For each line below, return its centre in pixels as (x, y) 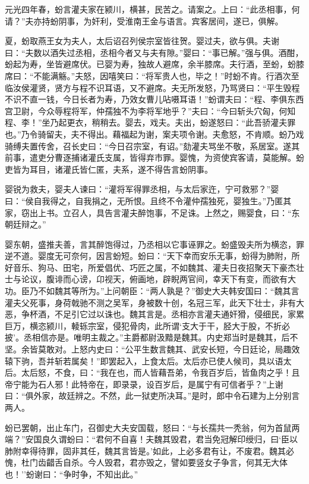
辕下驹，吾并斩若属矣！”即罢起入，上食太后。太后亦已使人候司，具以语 (144, 360)
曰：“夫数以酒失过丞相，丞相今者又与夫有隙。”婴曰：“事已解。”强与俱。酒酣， (154, 52)
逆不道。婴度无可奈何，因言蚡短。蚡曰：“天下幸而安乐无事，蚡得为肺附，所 (152, 256)
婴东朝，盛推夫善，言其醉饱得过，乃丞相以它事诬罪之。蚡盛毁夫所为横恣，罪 (154, 244)
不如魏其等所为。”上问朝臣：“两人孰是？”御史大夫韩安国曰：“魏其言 (168, 291)
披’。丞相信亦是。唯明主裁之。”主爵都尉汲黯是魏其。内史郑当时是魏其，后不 (152, 337)
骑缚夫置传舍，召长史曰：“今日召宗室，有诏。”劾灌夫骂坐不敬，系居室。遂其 (152, 146)
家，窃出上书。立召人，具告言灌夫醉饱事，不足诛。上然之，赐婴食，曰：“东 (152, 212)
